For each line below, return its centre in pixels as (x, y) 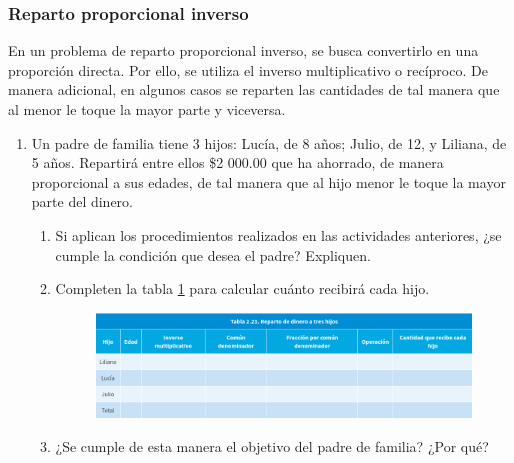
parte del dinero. (82, 201)
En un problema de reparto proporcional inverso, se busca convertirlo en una (243, 50)
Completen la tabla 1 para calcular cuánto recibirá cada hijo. (242, 288)
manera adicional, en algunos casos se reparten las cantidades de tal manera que (254, 89)
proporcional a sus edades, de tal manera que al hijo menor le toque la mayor (268, 181)
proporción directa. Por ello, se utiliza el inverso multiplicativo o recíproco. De (248, 69)
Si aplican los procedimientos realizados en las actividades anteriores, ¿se (278, 234)
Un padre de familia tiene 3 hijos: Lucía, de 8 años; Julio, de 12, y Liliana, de (269, 142)
